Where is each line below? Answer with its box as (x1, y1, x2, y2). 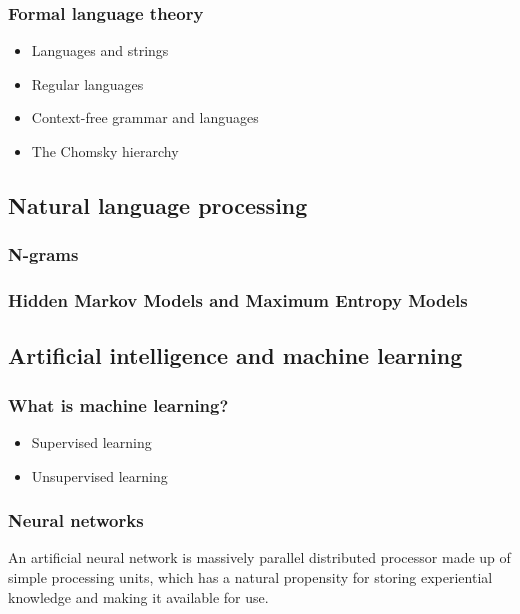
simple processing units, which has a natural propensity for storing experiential (8, 567, 493, 588)
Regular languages (31, 73, 144, 94)
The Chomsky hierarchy (31, 141, 179, 161)
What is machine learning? (8, 392, 229, 417)
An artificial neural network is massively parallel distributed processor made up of (8, 547, 511, 568)
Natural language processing (8, 189, 308, 220)
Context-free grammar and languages (31, 107, 259, 128)
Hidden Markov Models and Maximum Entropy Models (8, 288, 468, 313)
